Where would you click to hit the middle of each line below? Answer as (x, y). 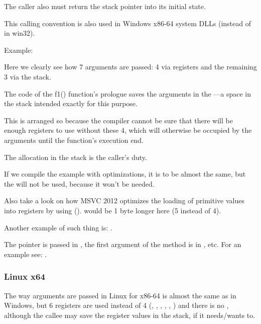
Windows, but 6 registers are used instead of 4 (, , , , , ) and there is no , (116, 305)
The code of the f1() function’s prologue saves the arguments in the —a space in (127, 93)
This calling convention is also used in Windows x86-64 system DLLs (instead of (128, 23)
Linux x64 (25, 276)
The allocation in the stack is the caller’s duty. (76, 157)
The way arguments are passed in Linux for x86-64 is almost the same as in (120, 295)
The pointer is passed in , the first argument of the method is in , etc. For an (123, 244)
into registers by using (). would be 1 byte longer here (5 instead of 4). (113, 210)
